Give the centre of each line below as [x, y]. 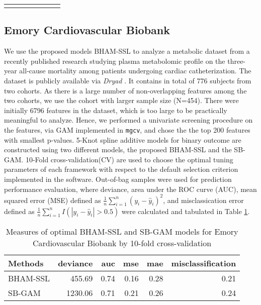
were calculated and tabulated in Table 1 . [186, 211]
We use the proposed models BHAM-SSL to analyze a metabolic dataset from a [127, 51]
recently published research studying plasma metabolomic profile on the [115, 61]
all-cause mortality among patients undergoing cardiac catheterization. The [135, 71]
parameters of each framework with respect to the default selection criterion [121, 169]
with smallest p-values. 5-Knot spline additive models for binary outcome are [123, 139]
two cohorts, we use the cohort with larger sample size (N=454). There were [121, 100]
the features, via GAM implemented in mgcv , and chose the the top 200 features [127, 129]
